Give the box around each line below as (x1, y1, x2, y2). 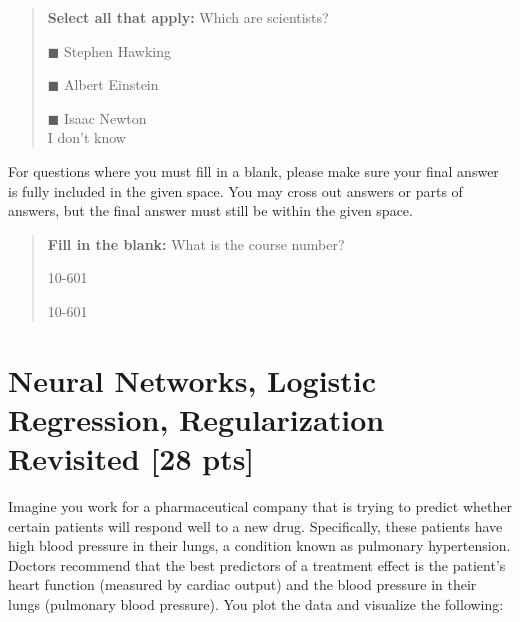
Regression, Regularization (8, 398, 385, 439)
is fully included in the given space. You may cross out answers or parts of (8, 180, 463, 201)
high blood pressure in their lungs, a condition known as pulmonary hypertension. (8, 535, 511, 556)
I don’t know (47, 127, 126, 148)
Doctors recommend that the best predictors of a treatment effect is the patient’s (8, 554, 506, 575)
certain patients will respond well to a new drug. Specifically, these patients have (8, 515, 503, 536)
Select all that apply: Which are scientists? (47, 7, 329, 27)
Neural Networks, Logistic (8, 359, 377, 400)
